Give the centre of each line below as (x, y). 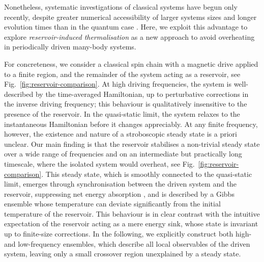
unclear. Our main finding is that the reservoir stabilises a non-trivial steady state (132, 143)
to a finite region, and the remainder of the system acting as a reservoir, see (122, 74)
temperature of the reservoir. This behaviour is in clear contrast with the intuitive (132, 213)
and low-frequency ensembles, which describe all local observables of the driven (127, 243)
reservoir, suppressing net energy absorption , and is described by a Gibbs (119, 193)
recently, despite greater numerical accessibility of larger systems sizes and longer (130, 17)
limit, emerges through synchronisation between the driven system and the (121, 184)
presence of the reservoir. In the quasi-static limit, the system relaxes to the (122, 113)
